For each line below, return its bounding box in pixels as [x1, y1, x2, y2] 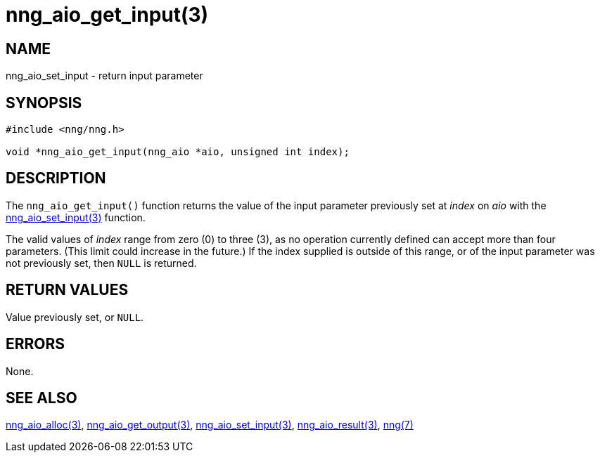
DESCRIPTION [6, 169, 106, 188]
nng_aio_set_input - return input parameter [6, 70, 203, 82]
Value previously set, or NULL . [6, 310, 144, 323]
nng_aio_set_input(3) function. [6, 211, 146, 223]
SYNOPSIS [6, 93, 82, 112]
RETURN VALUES [6, 281, 129, 299]
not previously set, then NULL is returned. [6, 256, 197, 269]
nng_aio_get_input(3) [6, 3, 209, 27]
